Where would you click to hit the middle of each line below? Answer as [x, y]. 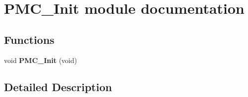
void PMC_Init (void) [41, 60]
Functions [29, 39]
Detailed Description [58, 86]
